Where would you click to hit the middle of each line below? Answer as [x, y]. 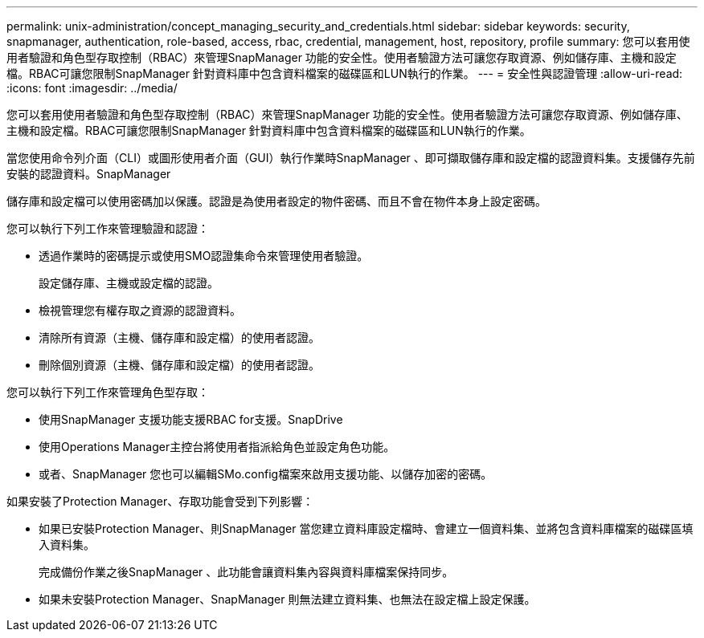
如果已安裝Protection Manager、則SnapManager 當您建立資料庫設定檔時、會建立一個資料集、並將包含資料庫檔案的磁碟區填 [366, 528]
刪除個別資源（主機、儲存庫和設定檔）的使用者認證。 [179, 365]
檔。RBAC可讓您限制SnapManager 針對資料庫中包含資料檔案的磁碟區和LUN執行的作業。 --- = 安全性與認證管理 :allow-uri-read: [345, 73]
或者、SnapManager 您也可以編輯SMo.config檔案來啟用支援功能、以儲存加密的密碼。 [266, 474]
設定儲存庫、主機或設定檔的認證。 [129, 283]
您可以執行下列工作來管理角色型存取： [108, 392]
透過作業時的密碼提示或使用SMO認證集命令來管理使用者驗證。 [204, 256]
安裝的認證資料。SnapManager [89, 174]
